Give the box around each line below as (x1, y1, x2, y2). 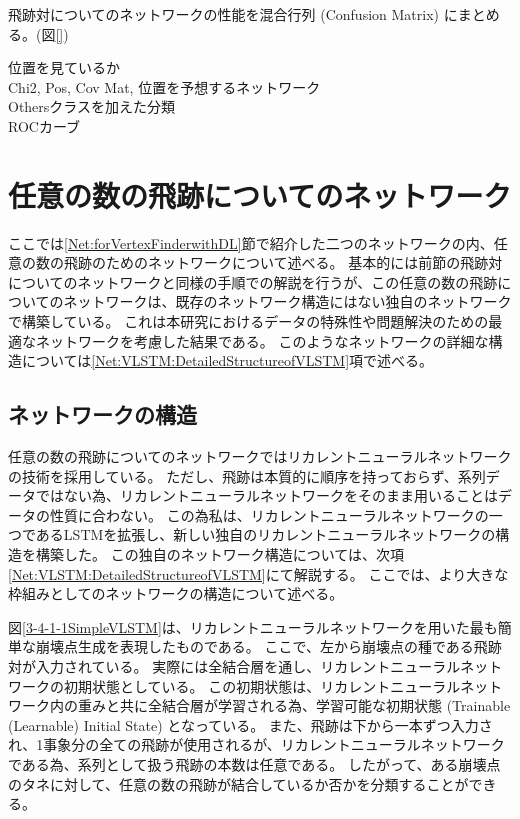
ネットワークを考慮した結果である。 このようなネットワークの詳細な (35, 330, 489, 351)
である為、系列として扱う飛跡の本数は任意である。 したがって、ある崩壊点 (8, 753, 501, 774)
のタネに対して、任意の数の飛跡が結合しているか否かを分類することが (8, 773, 469, 794)
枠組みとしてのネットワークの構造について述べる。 (8, 583, 344, 604)
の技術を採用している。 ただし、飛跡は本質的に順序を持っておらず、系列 (8, 465, 486, 486)
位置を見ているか (8, 57, 120, 78)
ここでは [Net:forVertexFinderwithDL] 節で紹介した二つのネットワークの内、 (8, 232, 494, 253)
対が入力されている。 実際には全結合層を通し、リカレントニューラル (8, 655, 461, 676)
